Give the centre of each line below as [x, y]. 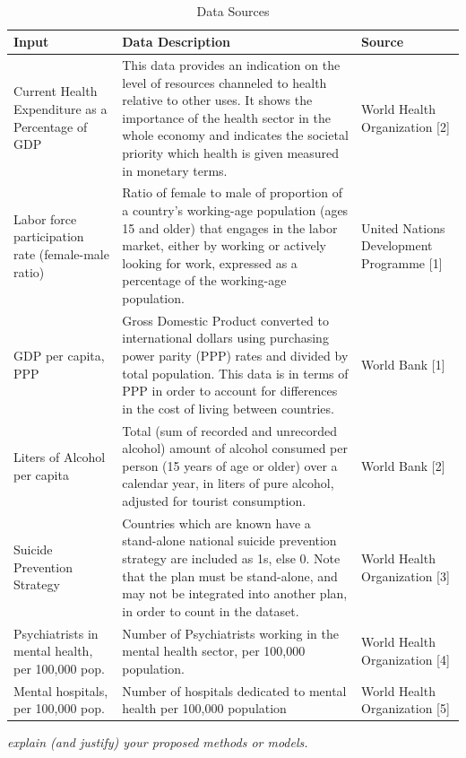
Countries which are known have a [216, 523]
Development [397, 245]
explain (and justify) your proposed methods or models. [158, 742]
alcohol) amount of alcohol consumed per [235, 448]
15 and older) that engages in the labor [230, 227]
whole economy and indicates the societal [235, 135]
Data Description [176, 42]
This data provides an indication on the [231, 65]
